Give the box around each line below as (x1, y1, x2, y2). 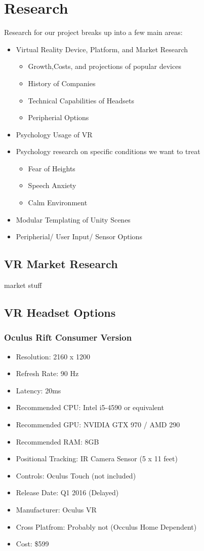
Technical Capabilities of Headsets (28, 95, 135, 105)
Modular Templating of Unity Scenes (16, 214, 131, 225)
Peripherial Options (28, 112, 89, 123)
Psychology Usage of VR (16, 129, 93, 139)
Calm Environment (28, 197, 88, 208)
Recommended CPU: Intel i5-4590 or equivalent (16, 402, 164, 413)
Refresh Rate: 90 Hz (16, 368, 79, 379)
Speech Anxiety (28, 180, 76, 191)
